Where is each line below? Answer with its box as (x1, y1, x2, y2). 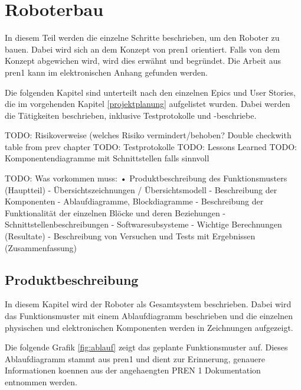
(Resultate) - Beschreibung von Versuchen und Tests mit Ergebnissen (5, 230, 256, 242)
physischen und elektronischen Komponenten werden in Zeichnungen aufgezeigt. (5, 321, 293, 333)
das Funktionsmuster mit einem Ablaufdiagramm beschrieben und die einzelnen (5, 310, 293, 322)
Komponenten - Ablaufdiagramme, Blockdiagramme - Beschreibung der (5, 195, 264, 207)
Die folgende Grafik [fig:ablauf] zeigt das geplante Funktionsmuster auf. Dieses (5, 341, 288, 353)
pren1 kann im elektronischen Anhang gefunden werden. (5, 66, 208, 78)
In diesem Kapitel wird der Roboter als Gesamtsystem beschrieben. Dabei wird (5, 298, 292, 310)
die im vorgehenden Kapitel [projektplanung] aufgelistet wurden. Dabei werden (5, 97, 290, 110)
